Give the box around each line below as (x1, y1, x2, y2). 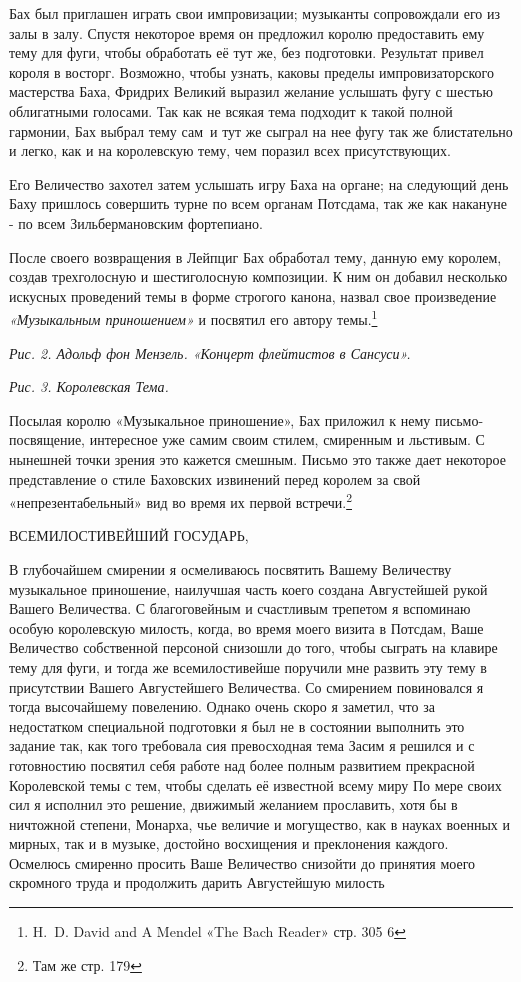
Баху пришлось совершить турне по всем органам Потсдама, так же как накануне (9, 193, 508, 214)
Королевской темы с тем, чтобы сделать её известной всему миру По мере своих (9, 774, 502, 795)
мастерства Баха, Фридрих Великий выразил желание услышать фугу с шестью (9, 81, 493, 102)
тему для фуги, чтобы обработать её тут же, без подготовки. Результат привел (9, 42, 484, 63)
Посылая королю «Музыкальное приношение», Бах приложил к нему (9, 409, 431, 430)
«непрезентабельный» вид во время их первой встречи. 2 (9, 489, 353, 512)
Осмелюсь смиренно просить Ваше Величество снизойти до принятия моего (9, 852, 476, 873)
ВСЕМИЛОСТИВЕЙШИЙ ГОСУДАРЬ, (9, 525, 249, 546)
